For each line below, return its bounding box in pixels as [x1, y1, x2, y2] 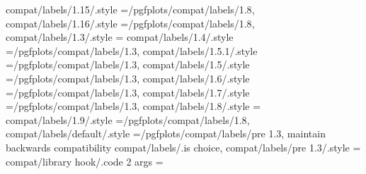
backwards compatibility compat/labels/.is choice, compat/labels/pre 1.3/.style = [6, 139, 361, 154]
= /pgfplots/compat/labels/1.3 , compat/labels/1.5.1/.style [6, 43, 258, 58]
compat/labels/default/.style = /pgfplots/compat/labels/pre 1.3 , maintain [6, 126, 326, 141]
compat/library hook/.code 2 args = [6, 154, 164, 168]
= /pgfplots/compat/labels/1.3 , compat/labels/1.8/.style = [6, 99, 261, 113]
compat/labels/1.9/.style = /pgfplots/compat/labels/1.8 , [6, 112, 250, 127]
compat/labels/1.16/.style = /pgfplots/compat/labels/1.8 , [6, 15, 255, 30]
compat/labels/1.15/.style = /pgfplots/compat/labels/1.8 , [6, 2, 255, 16]
